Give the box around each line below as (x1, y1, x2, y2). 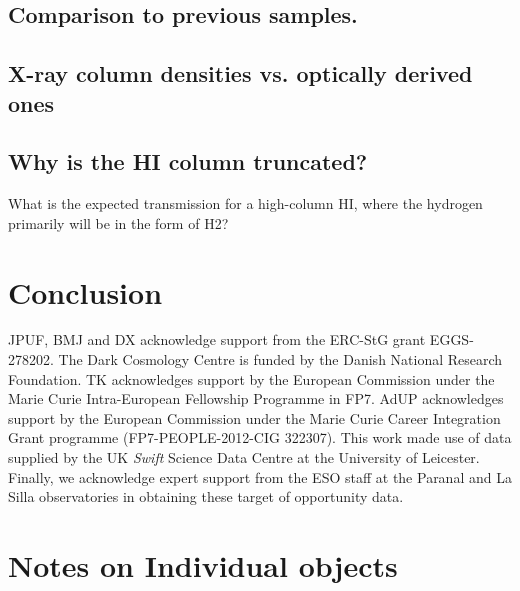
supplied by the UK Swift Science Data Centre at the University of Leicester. (8, 447, 480, 468)
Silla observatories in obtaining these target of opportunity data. (8, 486, 404, 507)
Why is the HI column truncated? (8, 146, 368, 177)
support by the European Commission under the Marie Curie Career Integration (8, 407, 501, 428)
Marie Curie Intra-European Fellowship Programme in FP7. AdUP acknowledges (8, 388, 504, 409)
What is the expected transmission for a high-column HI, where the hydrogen (8, 193, 483, 214)
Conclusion (8, 271, 163, 312)
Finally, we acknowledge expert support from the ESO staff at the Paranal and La (8, 466, 512, 487)
